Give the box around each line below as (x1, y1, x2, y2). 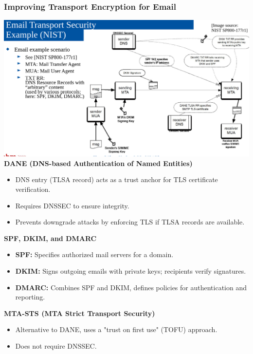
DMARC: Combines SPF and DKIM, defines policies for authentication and (15, 282, 247, 292)
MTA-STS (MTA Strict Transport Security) (4, 308, 155, 318)
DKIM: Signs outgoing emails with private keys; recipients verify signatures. (15, 266, 246, 276)
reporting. (15, 292, 45, 302)
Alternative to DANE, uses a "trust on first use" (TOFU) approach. (15, 324, 217, 335)
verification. (15, 184, 51, 194)
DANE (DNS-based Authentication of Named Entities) (4, 158, 193, 168)
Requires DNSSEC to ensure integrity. (15, 200, 129, 210)
